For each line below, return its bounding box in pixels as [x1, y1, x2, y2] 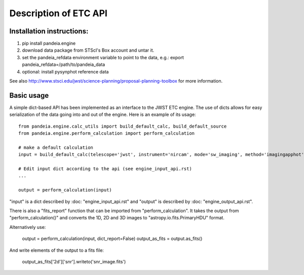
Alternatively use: [9, 224, 46, 230]
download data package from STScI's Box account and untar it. [22, 47, 155, 53]
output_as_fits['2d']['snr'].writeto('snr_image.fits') [22, 258, 126, 264]
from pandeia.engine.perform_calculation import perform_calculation [18, 131, 195, 136]
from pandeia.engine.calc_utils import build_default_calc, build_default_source [18, 123, 227, 129]
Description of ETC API [9, 8, 107, 19]
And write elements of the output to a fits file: [9, 247, 104, 253]
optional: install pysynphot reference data [22, 68, 109, 74]
